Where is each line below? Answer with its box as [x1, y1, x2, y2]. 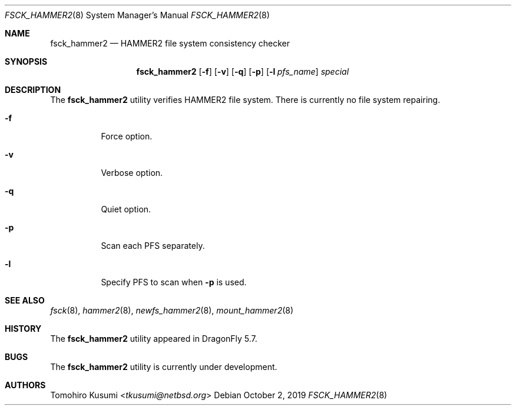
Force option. [101, 131, 153, 141]
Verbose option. [101, 168, 163, 178]
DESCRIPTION [5, 85, 61, 95]
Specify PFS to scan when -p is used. [101, 277, 247, 287]
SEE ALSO [5, 295, 45, 305]
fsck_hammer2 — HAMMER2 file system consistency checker [50, 38, 290, 48]
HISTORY [5, 324, 42, 334]
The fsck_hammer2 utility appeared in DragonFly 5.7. [50, 334, 257, 344]
